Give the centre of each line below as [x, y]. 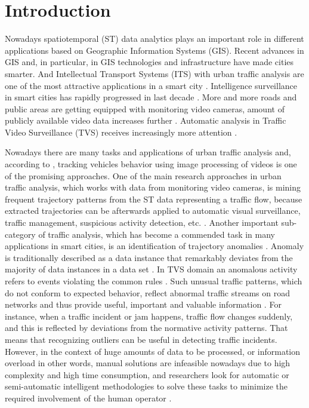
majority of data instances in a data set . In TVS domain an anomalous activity [151, 269]
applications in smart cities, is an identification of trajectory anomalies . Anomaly [154, 246]
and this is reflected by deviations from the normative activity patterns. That [146, 328]
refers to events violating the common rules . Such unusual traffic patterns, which [154, 281]
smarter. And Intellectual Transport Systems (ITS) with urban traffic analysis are [154, 73]
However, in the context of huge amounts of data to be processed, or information [153, 351]
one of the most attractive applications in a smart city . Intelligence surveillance [151, 85]
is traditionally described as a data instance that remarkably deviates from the [149, 257]
